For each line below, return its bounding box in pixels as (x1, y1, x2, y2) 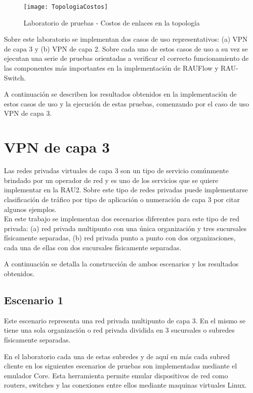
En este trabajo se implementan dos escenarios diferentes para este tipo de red (4, 213, 239, 224)
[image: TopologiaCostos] (24, 3, 108, 10)
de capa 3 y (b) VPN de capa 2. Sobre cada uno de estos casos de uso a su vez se (4, 43, 248, 53)
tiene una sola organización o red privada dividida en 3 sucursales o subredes (4, 325, 235, 335)
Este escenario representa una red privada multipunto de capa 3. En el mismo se (4, 315, 246, 325)
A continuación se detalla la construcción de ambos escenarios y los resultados (4, 259, 239, 269)
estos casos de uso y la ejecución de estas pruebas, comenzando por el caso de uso (4, 98, 249, 108)
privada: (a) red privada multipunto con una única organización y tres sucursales (4, 223, 247, 233)
